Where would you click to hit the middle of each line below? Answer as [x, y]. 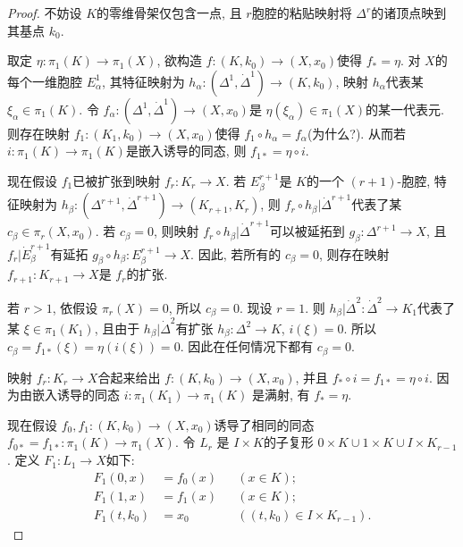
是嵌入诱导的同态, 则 [186, 151]
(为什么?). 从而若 [356, 133]
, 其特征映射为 [143, 81]
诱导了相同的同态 [264, 424]
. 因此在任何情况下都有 [247, 346]
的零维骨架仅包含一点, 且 [169, 13]
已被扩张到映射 [117, 180]
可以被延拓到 [307, 231]
